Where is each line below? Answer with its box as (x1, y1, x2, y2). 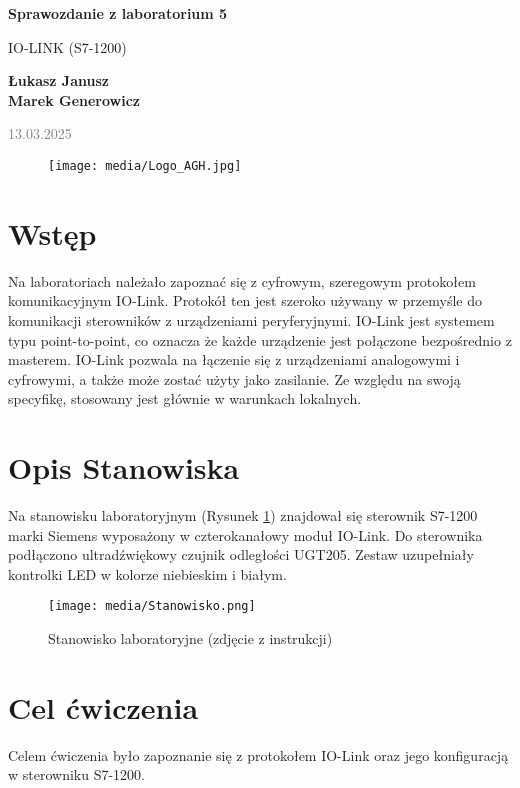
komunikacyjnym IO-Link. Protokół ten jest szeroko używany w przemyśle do (8, 290, 483, 311)
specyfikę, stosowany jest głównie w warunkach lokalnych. (8, 388, 362, 409)
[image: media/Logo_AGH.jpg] (48, 158, 242, 173)
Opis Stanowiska (8, 447, 240, 488)
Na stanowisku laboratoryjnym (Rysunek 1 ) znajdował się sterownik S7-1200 (8, 505, 478, 526)
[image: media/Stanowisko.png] (48, 599, 256, 614)
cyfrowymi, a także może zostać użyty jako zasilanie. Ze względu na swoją (8, 368, 461, 389)
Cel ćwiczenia (8, 686, 199, 727)
